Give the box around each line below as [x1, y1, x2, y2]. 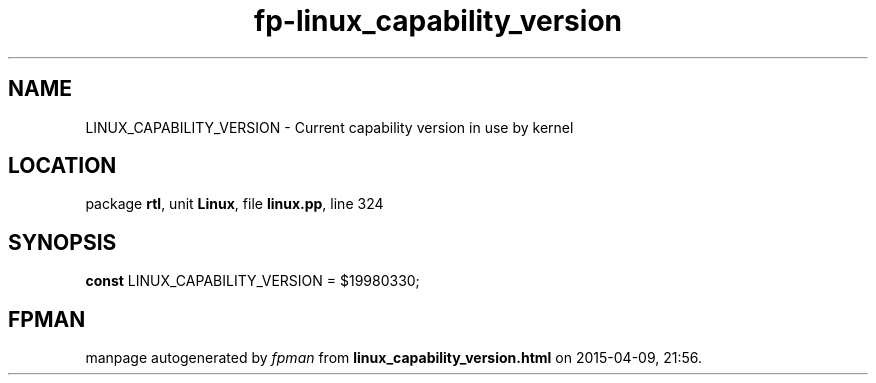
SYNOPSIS [8, 229, 117, 255]
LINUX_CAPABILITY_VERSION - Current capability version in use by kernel [85, 118, 574, 136]
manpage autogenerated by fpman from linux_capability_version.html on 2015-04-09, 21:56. [85, 349, 703, 367]
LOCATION [8, 153, 117, 179]
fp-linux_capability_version [254, 4, 622, 38]
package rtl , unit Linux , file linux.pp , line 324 [85, 195, 384, 213]
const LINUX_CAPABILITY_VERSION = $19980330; [85, 272, 420, 290]
